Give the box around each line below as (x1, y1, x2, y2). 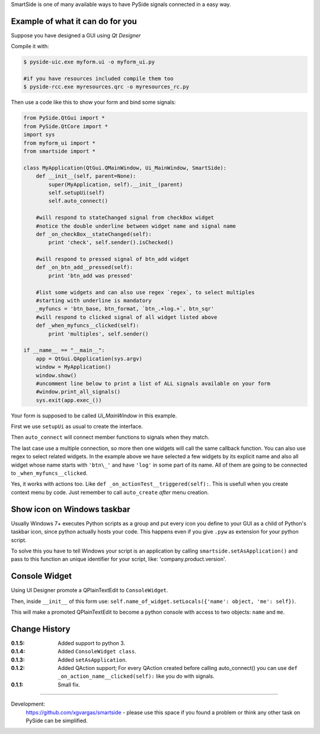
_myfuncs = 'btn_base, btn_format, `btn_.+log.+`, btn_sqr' (36, 305, 215, 312)
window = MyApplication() (36, 363, 111, 371)
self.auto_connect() (48, 197, 108, 205)
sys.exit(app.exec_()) (36, 397, 102, 403)
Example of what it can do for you (11, 16, 137, 26)
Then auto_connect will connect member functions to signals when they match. (11, 433, 210, 441)
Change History (11, 624, 71, 634)
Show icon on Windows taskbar (11, 504, 130, 514)
